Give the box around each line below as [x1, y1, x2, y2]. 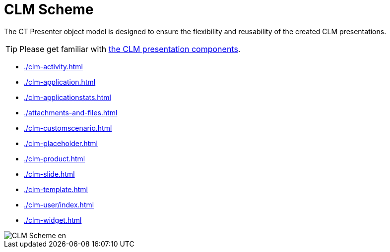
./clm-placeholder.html [24, 139, 98, 148]
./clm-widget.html [24, 215, 82, 224]
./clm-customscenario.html [24, 123, 112, 132]
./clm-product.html [24, 154, 85, 163]
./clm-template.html [24, 185, 88, 194]
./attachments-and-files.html [24, 108, 118, 117]
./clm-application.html [24, 77, 96, 86]
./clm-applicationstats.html [24, 93, 111, 101]
